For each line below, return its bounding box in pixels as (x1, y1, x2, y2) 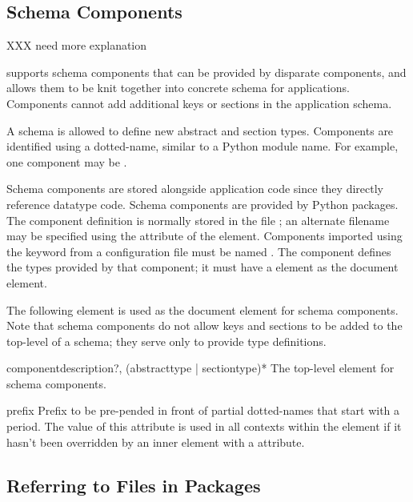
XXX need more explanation (6, 37, 147, 54)
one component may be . (6, 153, 127, 170)
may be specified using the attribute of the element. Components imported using (6, 227, 403, 244)
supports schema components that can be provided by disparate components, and (6, 63, 407, 80)
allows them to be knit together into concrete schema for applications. (6, 79, 350, 96)
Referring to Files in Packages (6, 472, 261, 497)
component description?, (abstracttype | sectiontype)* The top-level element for (6, 359, 395, 376)
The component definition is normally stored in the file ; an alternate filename (6, 211, 390, 228)
